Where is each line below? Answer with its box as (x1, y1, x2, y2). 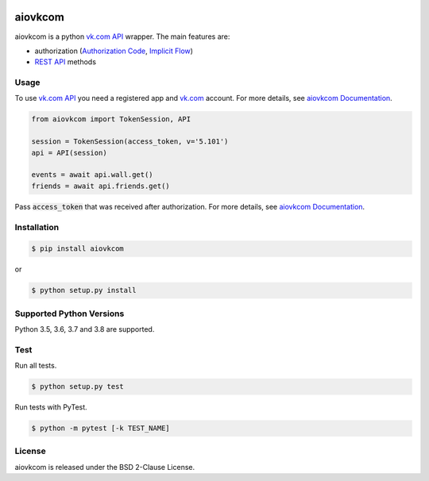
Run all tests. (14, 361, 57, 371)
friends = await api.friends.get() (31, 181, 170, 190)
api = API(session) (31, 148, 107, 157)
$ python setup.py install (31, 286, 137, 295)
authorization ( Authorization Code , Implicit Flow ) (34, 46, 194, 56)
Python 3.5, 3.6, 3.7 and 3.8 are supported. (14, 325, 155, 333)
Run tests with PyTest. (14, 402, 87, 412)
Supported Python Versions (14, 308, 125, 319)
